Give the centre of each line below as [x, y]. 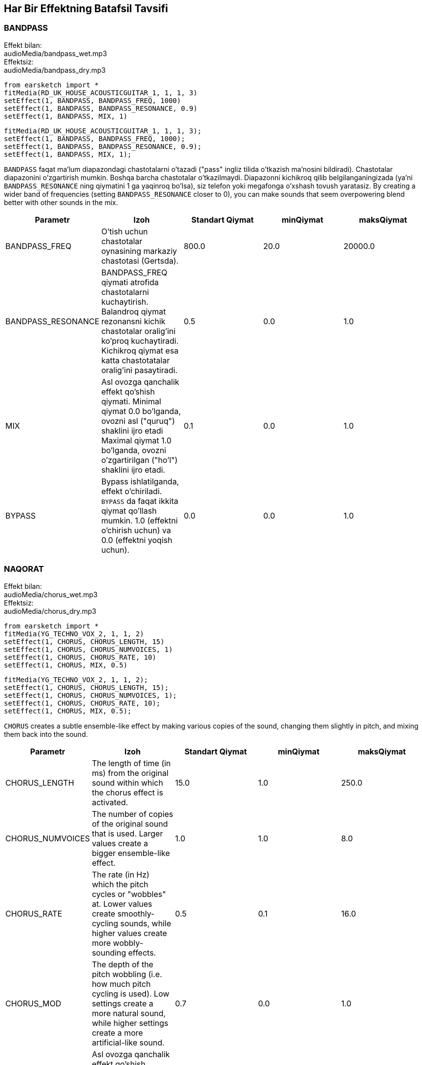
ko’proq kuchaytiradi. [140, 341]
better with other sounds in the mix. [61, 202]
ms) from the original [130, 773]
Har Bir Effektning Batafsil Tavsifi [86, 9]
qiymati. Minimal [131, 401]
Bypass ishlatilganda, [140, 481]
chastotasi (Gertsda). [140, 261]
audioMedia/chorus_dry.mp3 [50, 611]
